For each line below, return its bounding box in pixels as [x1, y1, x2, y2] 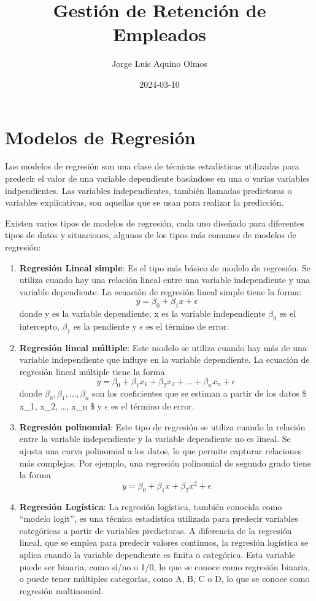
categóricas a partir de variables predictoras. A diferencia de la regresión [19, 524, 292, 537]
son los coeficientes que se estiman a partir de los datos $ [91, 387, 307, 400]
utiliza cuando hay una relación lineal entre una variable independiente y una [19, 273, 310, 286]
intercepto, [19, 319, 60, 332]
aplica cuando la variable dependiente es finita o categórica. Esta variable [19, 548, 296, 560]
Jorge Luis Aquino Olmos [112, 57, 207, 70]
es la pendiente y [73, 319, 137, 332]
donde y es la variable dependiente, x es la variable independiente [19, 307, 266, 320]
